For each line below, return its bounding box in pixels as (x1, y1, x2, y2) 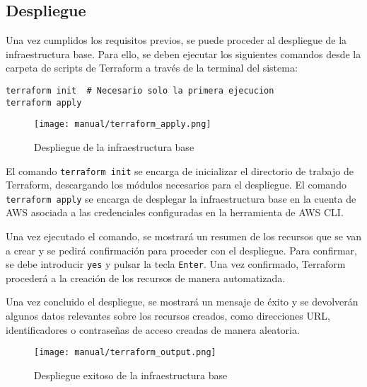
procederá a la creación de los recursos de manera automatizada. (6, 270, 286, 285)
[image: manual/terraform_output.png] (34, 347, 216, 358)
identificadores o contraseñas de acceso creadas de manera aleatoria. (6, 322, 300, 337)
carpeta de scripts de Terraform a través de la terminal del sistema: (6, 60, 298, 75)
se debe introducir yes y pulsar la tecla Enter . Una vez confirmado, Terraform (6, 257, 346, 271)
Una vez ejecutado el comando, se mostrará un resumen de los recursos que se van (6, 229, 362, 244)
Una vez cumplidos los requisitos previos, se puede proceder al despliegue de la (6, 33, 347, 47)
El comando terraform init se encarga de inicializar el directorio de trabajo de (6, 163, 354, 178)
